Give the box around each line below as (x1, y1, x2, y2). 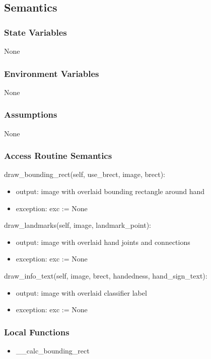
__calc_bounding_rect (16, 345, 90, 355)
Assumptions (4, 108, 57, 121)
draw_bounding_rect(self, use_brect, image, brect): (4, 169, 165, 179)
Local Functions (4, 325, 69, 338)
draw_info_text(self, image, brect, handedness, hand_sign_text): (4, 271, 207, 281)
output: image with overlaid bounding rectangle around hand (16, 186, 205, 197)
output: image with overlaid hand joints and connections (16, 236, 190, 247)
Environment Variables (4, 67, 99, 79)
